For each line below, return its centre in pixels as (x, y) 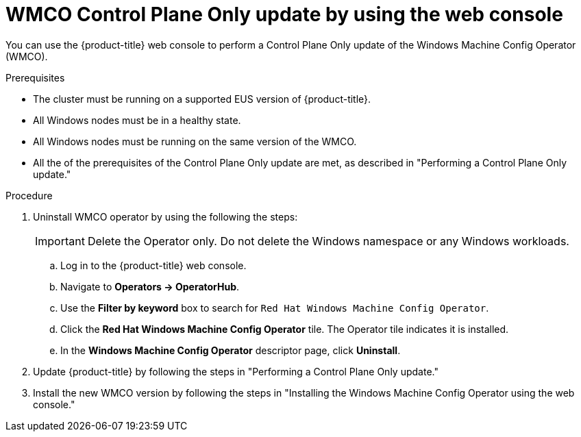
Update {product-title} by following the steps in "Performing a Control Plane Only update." (236, 371)
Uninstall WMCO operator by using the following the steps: (165, 216)
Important (60, 241)
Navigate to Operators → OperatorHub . (150, 286)
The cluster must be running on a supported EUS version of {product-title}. (202, 99)
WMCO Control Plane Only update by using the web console (284, 14)
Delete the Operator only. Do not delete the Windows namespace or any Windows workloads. (328, 241)
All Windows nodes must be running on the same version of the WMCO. (195, 141)
